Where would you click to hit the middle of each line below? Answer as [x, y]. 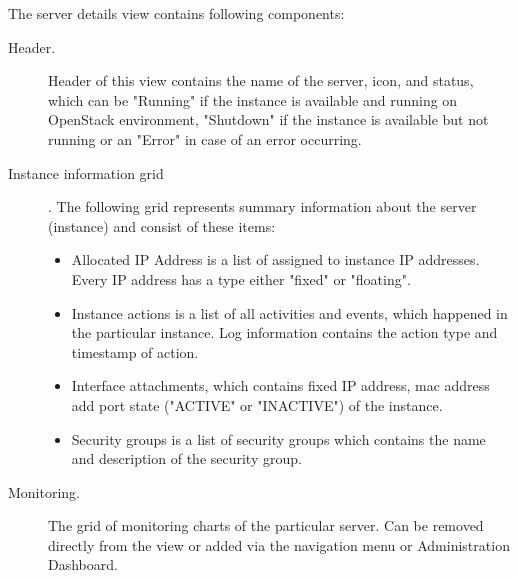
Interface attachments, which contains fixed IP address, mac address [280, 385]
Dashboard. [83, 564]
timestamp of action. [135, 351]
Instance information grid [86, 172]
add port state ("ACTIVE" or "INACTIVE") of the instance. [257, 404]
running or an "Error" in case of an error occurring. [205, 138]
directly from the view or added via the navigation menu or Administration [279, 544]
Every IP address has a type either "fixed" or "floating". [241, 278]
